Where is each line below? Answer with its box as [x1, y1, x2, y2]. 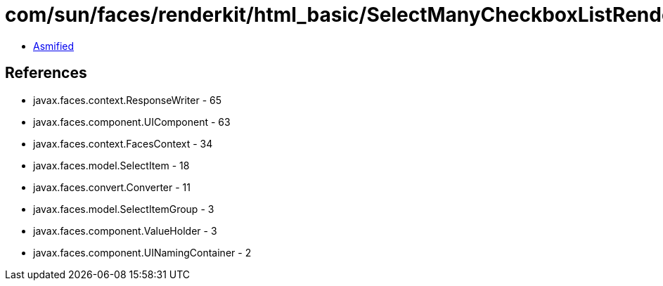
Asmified [33, 39, 75, 52]
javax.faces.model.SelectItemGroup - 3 [33, 202, 214, 215]
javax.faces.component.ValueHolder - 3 [33, 224, 217, 237]
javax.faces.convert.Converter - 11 [33, 181, 191, 193]
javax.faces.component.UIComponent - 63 [33, 115, 231, 128]
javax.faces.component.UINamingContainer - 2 [33, 246, 252, 259]
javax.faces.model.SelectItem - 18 [33, 159, 190, 171]
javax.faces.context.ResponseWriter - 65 [33, 93, 222, 106]
